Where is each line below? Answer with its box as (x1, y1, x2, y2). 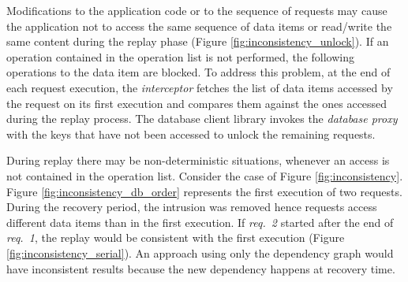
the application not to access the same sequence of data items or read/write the (6, 17, 392, 34)
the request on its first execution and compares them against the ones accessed (6, 95, 387, 111)
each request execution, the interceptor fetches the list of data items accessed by (6, 79, 393, 95)
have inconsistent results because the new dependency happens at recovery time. (6, 260, 395, 276)
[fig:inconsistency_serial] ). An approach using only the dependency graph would (6, 244, 394, 261)
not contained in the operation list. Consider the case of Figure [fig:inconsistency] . (6, 167, 403, 184)
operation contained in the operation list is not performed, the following (6, 48, 354, 65)
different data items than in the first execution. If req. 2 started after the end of (6, 213, 394, 230)
